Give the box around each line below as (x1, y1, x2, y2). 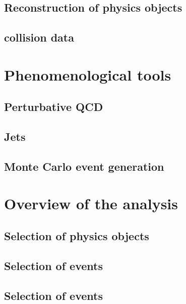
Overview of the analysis (4, 193, 178, 214)
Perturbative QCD (4, 99, 103, 115)
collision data (4, 29, 74, 45)
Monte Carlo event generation (4, 158, 164, 174)
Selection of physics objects (4, 228, 149, 244)
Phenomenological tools (4, 64, 171, 85)
